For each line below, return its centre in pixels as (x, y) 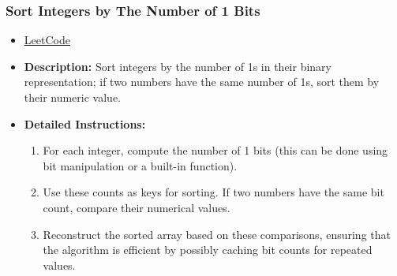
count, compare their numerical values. (137, 207)
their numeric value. (72, 97)
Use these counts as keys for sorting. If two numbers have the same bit (213, 192)
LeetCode (47, 40)
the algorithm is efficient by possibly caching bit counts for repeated (208, 250)
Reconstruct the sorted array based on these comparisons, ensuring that (217, 234)
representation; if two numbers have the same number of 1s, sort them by (202, 82)
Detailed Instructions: (85, 123)
